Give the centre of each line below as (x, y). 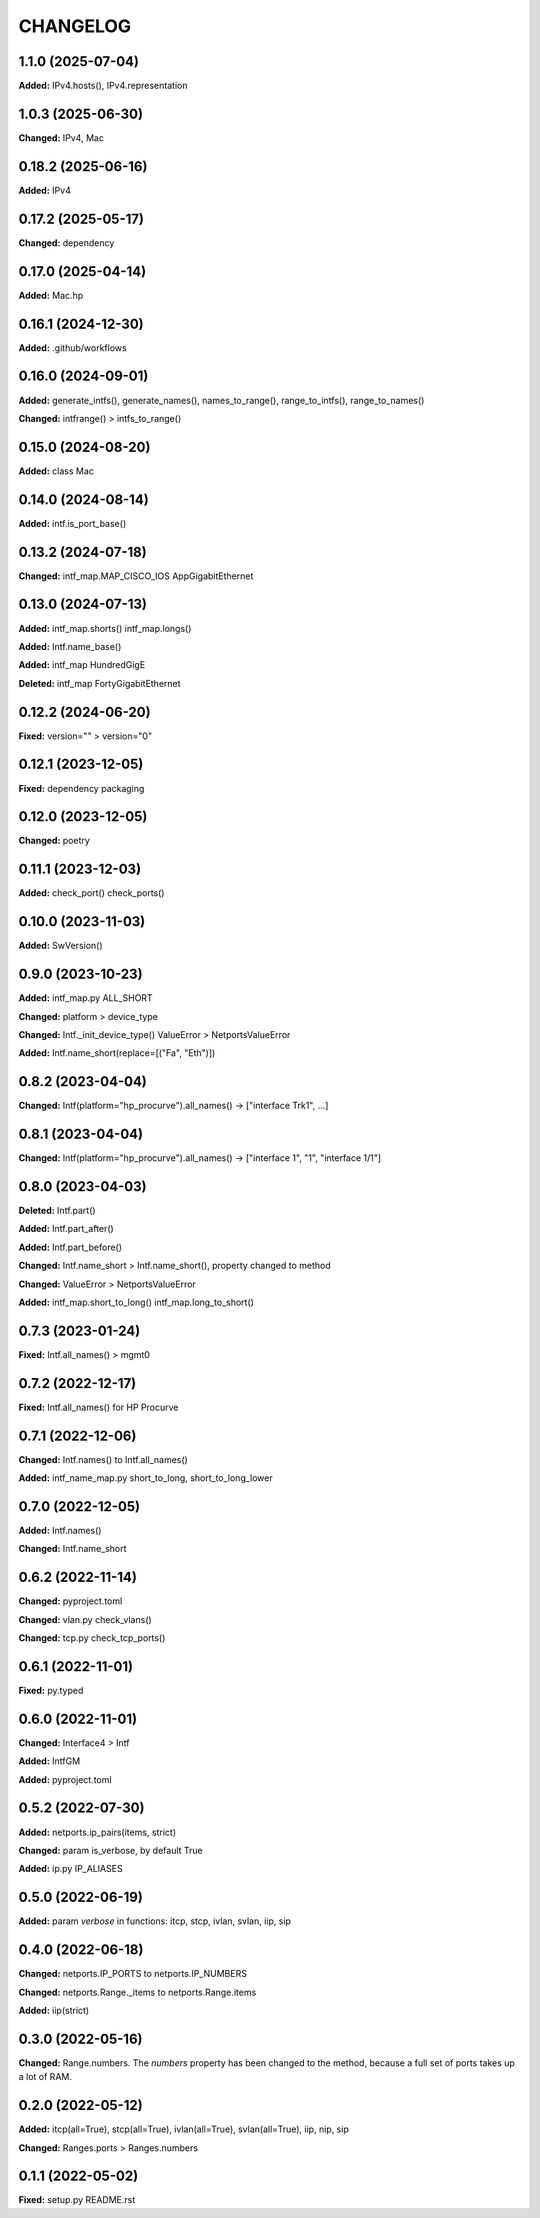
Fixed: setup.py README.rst (77, 2200)
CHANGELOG (75, 26)
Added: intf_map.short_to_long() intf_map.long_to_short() (136, 1302)
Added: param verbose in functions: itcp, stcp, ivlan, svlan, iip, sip (155, 1921)
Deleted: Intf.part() (57, 1211)
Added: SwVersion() (61, 946)
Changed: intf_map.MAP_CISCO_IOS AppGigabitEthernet (136, 576)
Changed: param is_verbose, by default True (111, 1850)
